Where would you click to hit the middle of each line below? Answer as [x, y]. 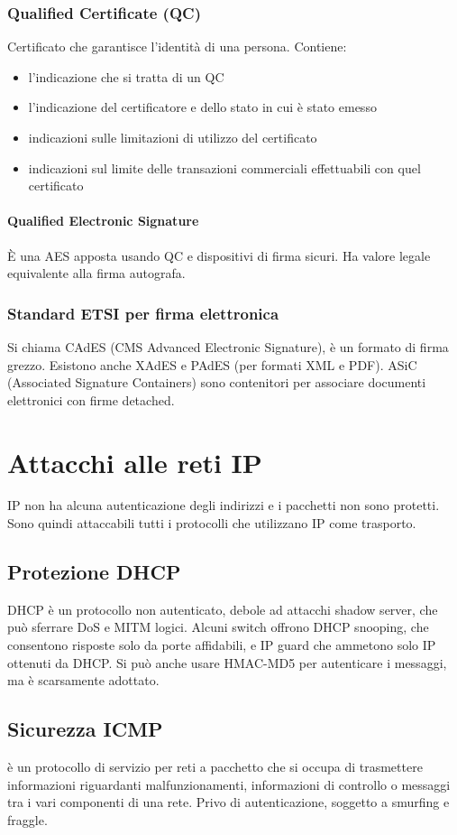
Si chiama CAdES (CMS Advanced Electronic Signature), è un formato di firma [228, 346]
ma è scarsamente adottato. [83, 680]
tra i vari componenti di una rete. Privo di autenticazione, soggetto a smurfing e [228, 802]
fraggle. [27, 819]
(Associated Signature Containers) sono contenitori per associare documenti [217, 382]
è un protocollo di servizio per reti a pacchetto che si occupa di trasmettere [215, 767]
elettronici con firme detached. [91, 399]
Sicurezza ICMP [85, 729]
